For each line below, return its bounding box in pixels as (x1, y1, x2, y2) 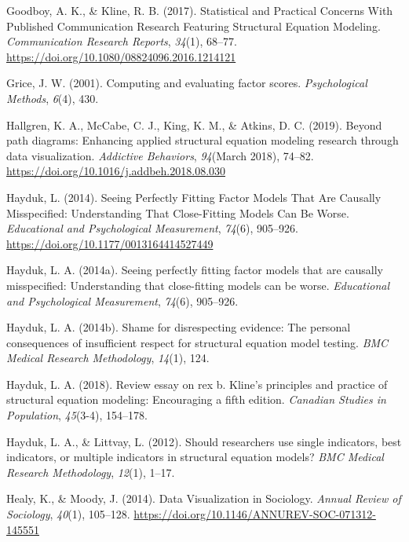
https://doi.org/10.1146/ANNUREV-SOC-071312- (133, 506, 376, 522)
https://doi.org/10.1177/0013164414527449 (6, 235, 214, 251)
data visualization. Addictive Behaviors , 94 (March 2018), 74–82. (6, 147, 314, 163)
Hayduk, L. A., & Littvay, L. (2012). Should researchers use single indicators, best (6, 433, 402, 449)
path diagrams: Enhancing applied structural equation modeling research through (6, 132, 399, 148)
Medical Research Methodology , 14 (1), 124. (6, 350, 210, 366)
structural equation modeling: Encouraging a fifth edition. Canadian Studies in (6, 391, 386, 408)
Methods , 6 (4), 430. (6, 90, 99, 106)
